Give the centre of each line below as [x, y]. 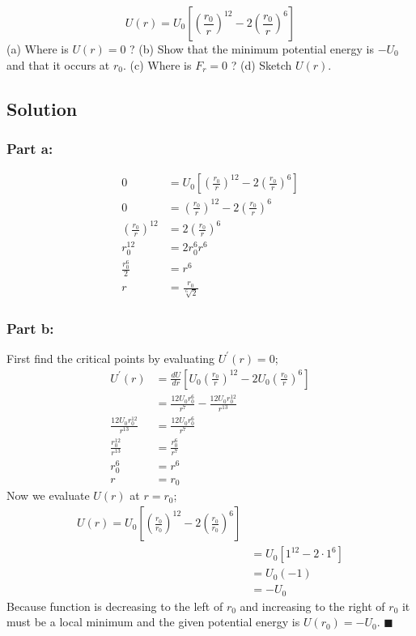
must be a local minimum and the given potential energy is [153, 622]
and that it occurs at [58, 64]
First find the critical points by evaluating [111, 358]
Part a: [30, 148]
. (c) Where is [157, 64]
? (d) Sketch [261, 64]
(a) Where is [38, 49]
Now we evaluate [48, 495]
